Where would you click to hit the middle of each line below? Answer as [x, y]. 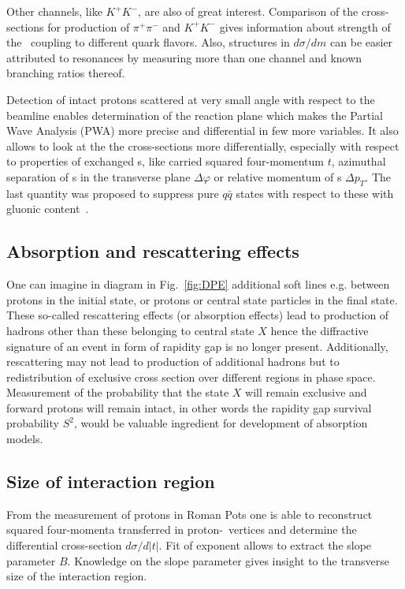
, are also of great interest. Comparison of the [248, 11]
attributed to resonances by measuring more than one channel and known [184, 57]
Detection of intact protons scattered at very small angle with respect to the [191, 99]
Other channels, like [54, 11]
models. [25, 439]
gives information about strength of [305, 26]
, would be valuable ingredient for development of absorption [221, 423]
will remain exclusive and [306, 392]
